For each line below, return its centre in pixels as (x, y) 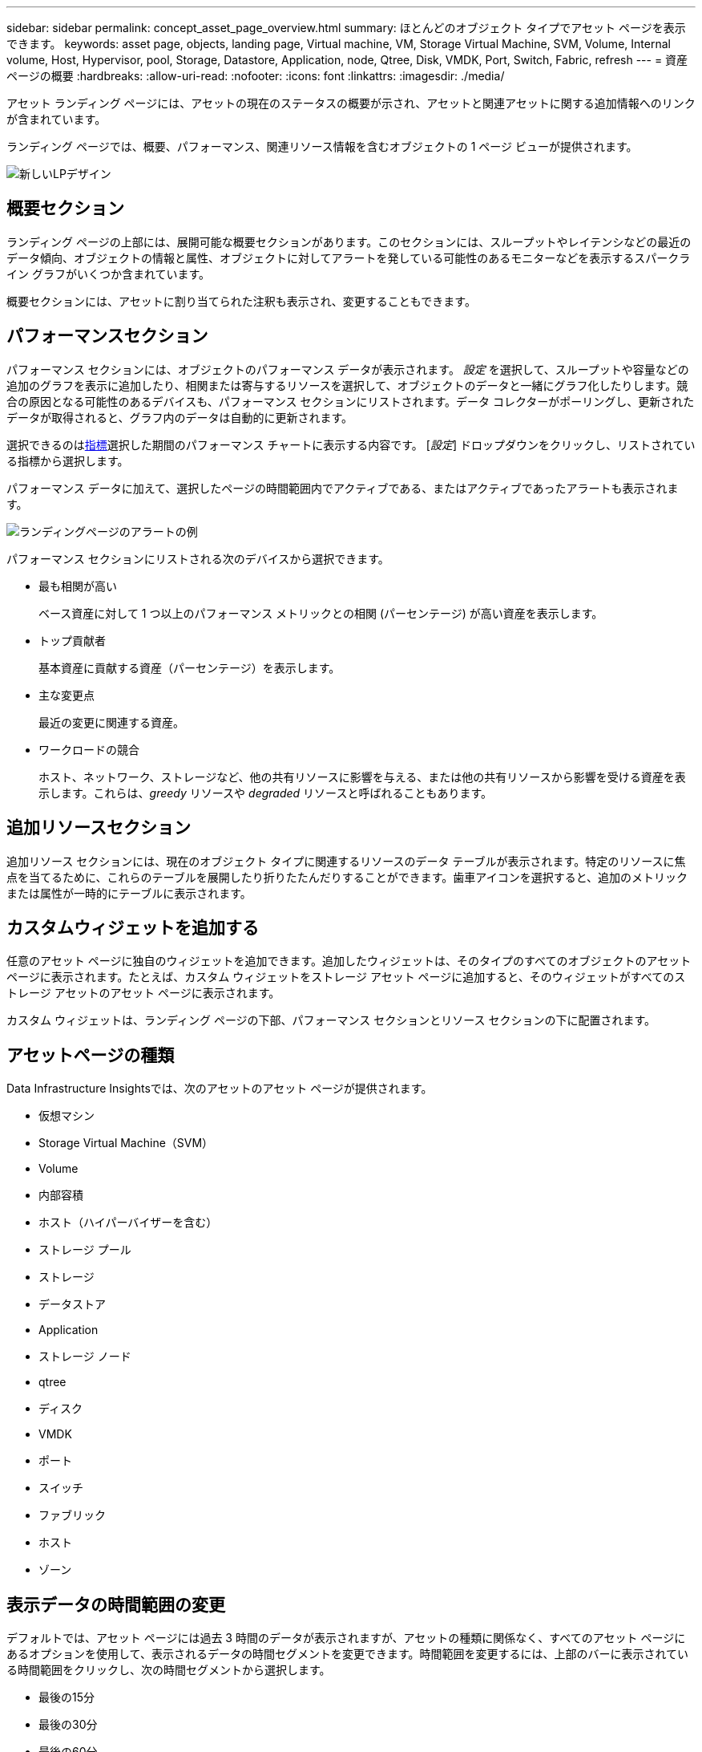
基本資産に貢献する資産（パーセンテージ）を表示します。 (190, 667)
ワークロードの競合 (89, 749)
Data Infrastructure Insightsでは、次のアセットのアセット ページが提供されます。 (220, 1089)
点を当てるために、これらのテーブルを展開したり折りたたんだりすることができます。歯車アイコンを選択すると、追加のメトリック (347, 877)
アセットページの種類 (91, 1055)
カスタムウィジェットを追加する (133, 927)
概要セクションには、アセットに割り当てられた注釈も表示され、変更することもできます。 (241, 301)
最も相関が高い (78, 586)
